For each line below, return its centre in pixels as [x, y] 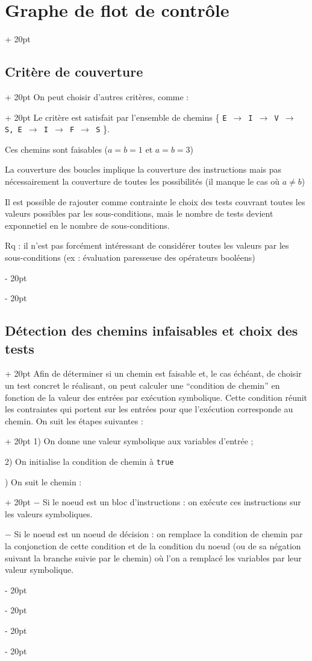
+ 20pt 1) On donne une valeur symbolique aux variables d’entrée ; [129, 441]
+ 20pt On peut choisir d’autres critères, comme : [97, 96]
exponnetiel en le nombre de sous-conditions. [87, 225]
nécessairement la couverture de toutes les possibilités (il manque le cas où [142, 181]
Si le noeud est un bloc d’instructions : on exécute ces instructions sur [172, 502]
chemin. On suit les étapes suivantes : [74, 420]
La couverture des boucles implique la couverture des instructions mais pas [143, 169]
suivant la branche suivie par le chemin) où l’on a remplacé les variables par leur [153, 557]
